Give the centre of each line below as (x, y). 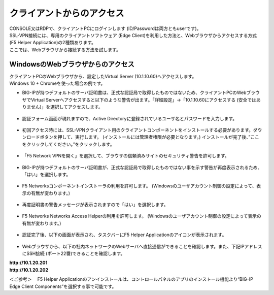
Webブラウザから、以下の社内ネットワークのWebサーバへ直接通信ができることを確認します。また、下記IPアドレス (142, 246)
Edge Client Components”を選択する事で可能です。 (63, 286)
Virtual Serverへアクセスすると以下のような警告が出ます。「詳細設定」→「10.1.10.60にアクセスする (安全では (143, 100)
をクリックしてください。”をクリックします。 (68, 144)
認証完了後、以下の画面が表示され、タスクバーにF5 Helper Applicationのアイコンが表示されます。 (124, 235)
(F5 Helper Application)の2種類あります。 (53, 43)
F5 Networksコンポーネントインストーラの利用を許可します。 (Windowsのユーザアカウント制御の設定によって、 (139, 186)
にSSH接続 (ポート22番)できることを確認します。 (74, 253)
